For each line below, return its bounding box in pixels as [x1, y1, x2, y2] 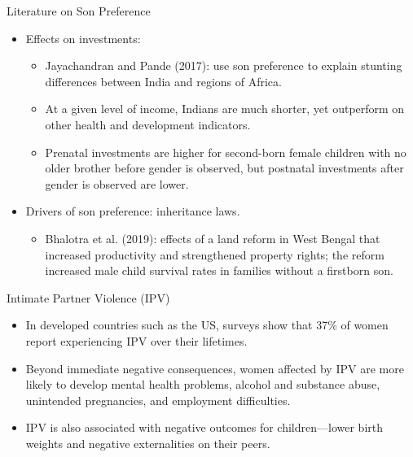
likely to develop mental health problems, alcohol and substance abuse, [25, 376, 380, 393]
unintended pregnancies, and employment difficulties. [25, 391, 291, 408]
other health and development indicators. [45, 115, 251, 133]
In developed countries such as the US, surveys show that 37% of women [25, 316, 389, 333]
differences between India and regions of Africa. [45, 72, 282, 89]
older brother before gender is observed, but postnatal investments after [45, 159, 404, 176]
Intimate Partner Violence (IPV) [7, 289, 170, 306]
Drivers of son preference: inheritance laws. [25, 202, 240, 220]
